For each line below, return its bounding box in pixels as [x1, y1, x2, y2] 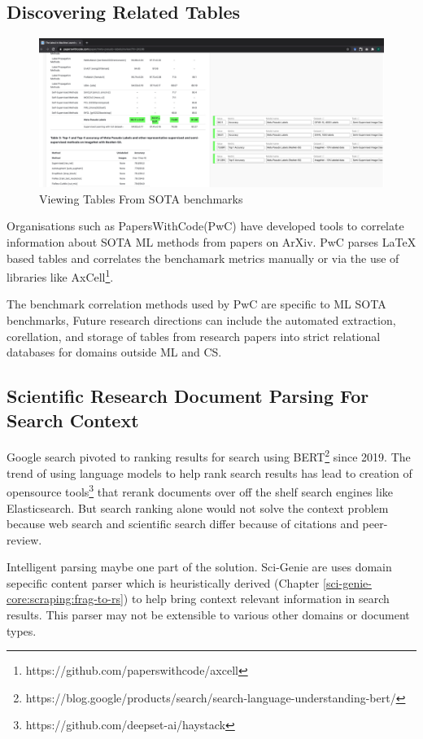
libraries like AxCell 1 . [7, 266, 114, 285]
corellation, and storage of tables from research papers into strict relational [7, 327, 381, 344]
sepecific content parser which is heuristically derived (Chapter [7, 574, 320, 591]
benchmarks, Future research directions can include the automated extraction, [7, 312, 396, 329]
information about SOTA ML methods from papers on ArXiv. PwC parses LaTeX [7, 234, 416, 250]
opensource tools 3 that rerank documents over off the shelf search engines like [7, 481, 394, 500]
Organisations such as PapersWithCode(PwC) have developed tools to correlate [7, 217, 404, 234]
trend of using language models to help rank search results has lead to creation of [7, 464, 412, 481]
